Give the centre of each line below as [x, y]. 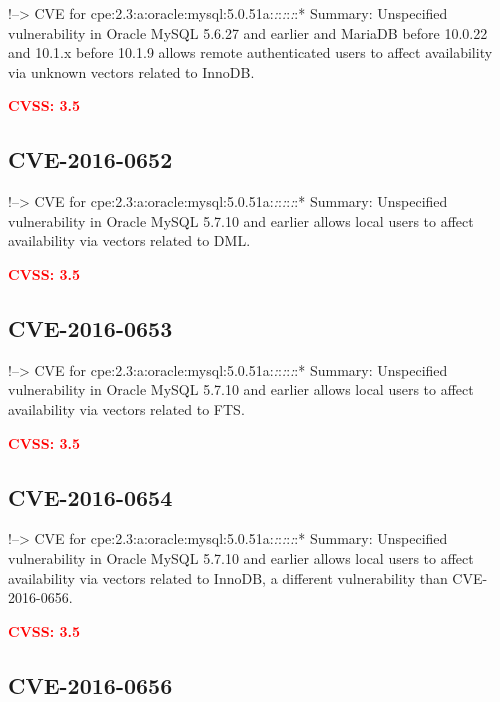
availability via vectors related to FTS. [126, 408]
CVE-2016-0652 [90, 159]
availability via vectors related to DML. [129, 240]
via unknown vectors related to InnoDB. [131, 71]
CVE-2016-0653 [90, 327]
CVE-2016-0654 [90, 496]
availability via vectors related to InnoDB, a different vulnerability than [228, 577]
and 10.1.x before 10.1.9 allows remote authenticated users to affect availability [250, 52]
